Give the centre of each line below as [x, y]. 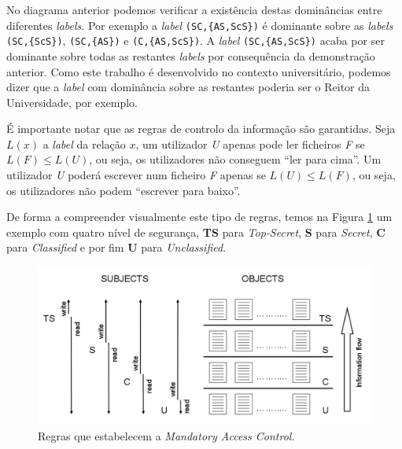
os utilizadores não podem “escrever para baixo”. [124, 190]
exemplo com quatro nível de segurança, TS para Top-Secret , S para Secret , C [196, 232]
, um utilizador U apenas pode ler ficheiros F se [250, 144]
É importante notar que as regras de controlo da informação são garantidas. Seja [201, 129]
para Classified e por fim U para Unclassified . [116, 247]
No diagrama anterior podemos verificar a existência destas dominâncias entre [194, 9]
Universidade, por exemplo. [72, 102]
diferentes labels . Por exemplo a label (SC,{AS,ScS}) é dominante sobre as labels [200, 25]
